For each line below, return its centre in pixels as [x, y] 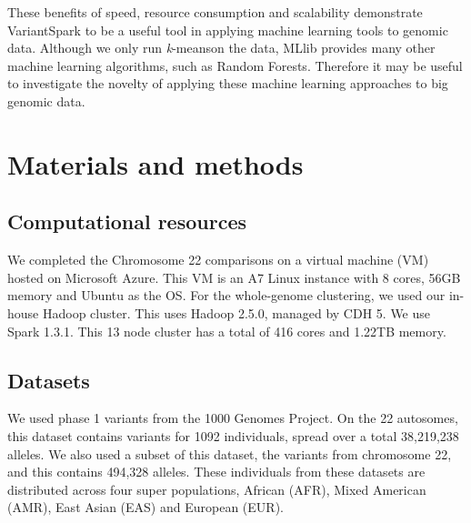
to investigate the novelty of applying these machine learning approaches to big [228, 83]
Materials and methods [155, 163]
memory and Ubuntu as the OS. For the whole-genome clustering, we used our [226, 295]
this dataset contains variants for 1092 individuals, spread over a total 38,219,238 [233, 435]
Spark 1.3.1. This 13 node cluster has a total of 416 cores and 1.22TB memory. [227, 331]
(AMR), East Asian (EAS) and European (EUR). [145, 507]
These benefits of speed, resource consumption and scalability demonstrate [215, 12]
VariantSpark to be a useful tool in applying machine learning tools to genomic [228, 30]
